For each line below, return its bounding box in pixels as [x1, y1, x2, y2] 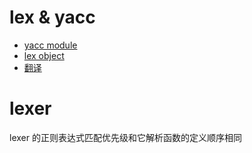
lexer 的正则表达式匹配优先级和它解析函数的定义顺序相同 [9, 131, 242, 143]
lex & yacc [9, 6, 96, 29]
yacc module [23, 39, 78, 51]
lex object [23, 49, 65, 61]
